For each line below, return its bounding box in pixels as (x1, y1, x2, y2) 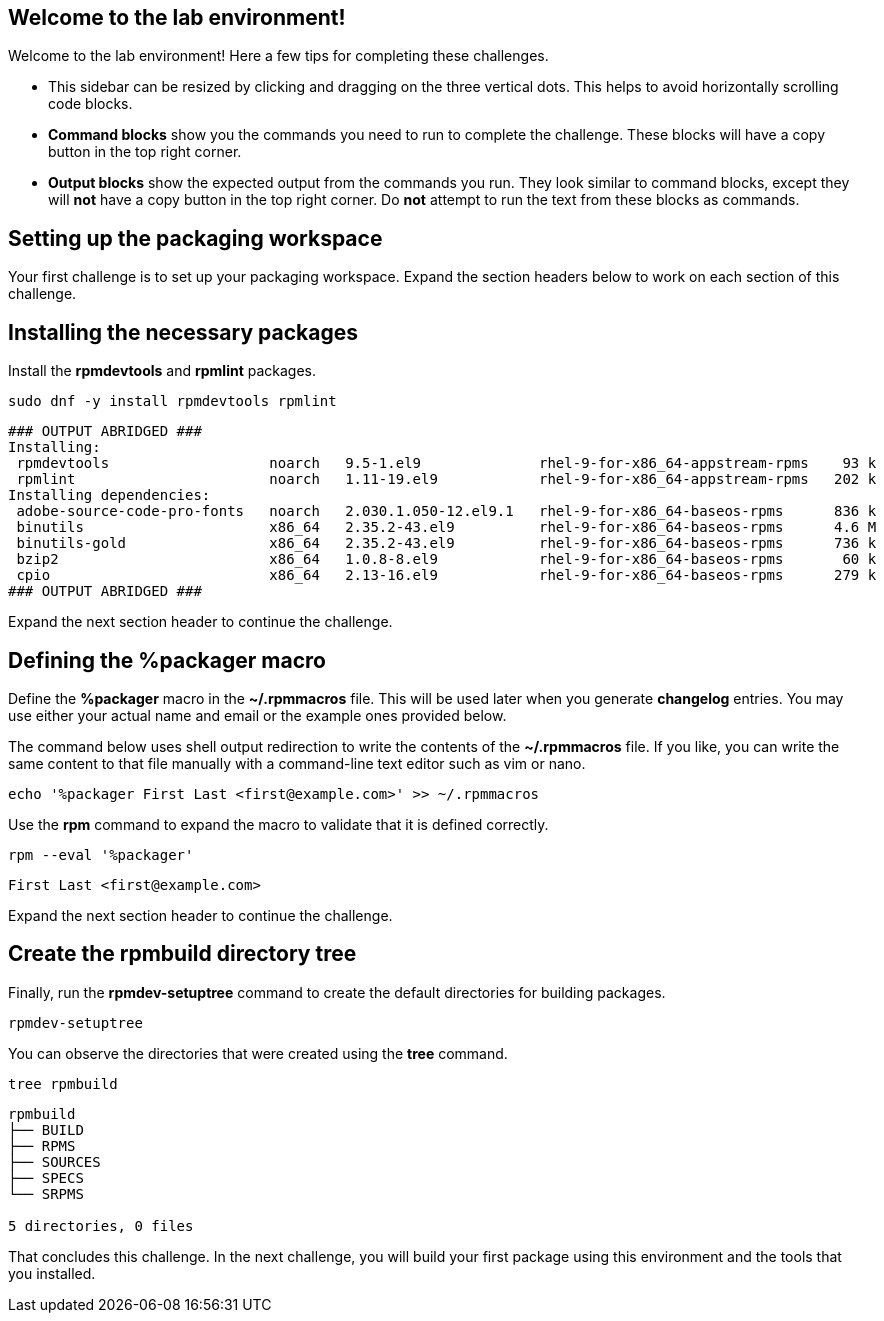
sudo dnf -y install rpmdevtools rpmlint (8, 393, 337, 410)
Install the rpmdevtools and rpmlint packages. (8, 362, 317, 380)
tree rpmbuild (8, 1075, 118, 1092)
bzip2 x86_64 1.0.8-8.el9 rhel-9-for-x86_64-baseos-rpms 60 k (16, 551, 877, 568)
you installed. (8, 1264, 96, 1282)
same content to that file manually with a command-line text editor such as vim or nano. (8, 754, 586, 772)
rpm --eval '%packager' (8, 846, 194, 863)
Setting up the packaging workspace (8, 225, 383, 251)
